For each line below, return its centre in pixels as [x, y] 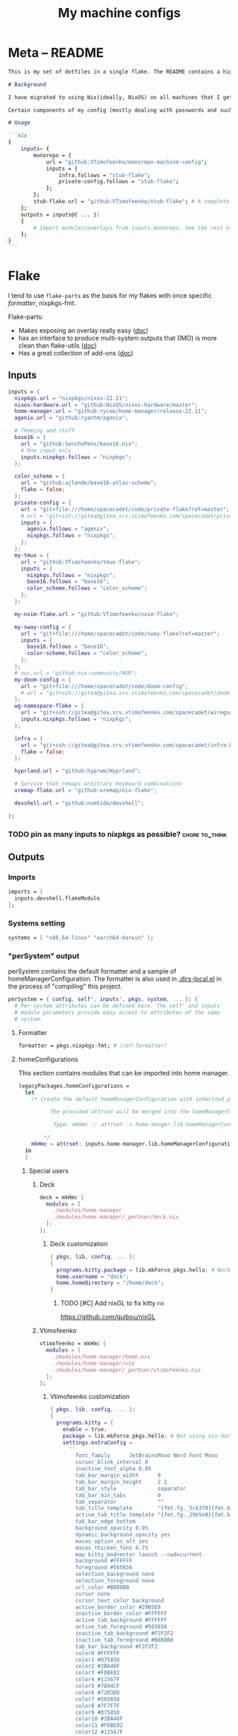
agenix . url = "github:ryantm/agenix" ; [72, 418]
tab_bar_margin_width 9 [118, 1475]
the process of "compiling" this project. [65, 986]
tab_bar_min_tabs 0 [118, 1495]
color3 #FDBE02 [97, 1673]
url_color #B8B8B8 [102, 1587]
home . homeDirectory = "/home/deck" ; [110, 1283]
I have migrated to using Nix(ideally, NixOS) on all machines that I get [120, 97]
